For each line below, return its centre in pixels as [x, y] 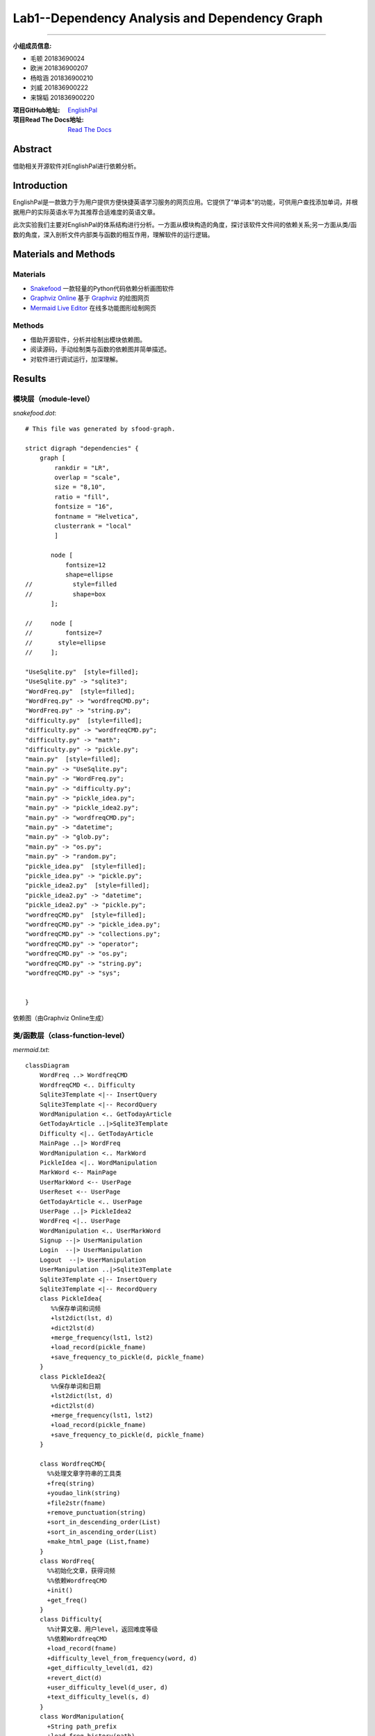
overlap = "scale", [87, 478]
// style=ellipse [66, 643]
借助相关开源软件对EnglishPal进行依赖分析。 [76, 166]
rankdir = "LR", [82, 468]
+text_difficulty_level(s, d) [98, 1697]
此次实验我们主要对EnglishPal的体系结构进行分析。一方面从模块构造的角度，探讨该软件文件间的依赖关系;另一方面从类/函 [185, 225]
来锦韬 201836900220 [62, 97]
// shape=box [66, 594]
